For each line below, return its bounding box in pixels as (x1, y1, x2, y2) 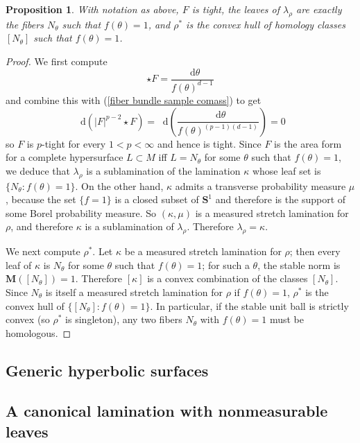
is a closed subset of (114, 192, 199, 207)
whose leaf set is (252, 163, 321, 177)
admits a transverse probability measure (175, 178, 346, 193)
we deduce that (6, 163, 70, 177)
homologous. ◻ (6, 325, 71, 340)
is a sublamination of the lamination (86, 163, 241, 177)
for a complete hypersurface (6, 150, 123, 164)
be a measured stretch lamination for (124, 244, 282, 259)
